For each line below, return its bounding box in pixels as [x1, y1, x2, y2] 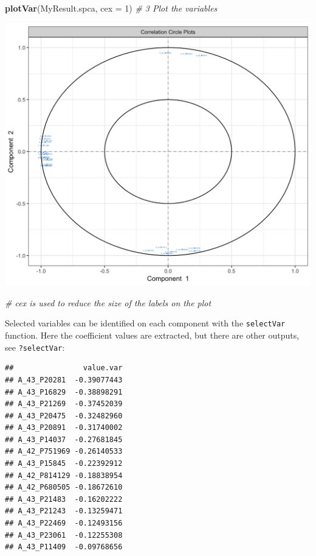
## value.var [5, 364, 123, 373]
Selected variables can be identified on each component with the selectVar [5, 317, 286, 329]
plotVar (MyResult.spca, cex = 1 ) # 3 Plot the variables [5, 2, 218, 14]
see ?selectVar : [5, 340, 65, 353]
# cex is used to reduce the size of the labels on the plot [5, 296, 211, 309]
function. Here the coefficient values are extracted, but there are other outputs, [5, 329, 300, 342]
